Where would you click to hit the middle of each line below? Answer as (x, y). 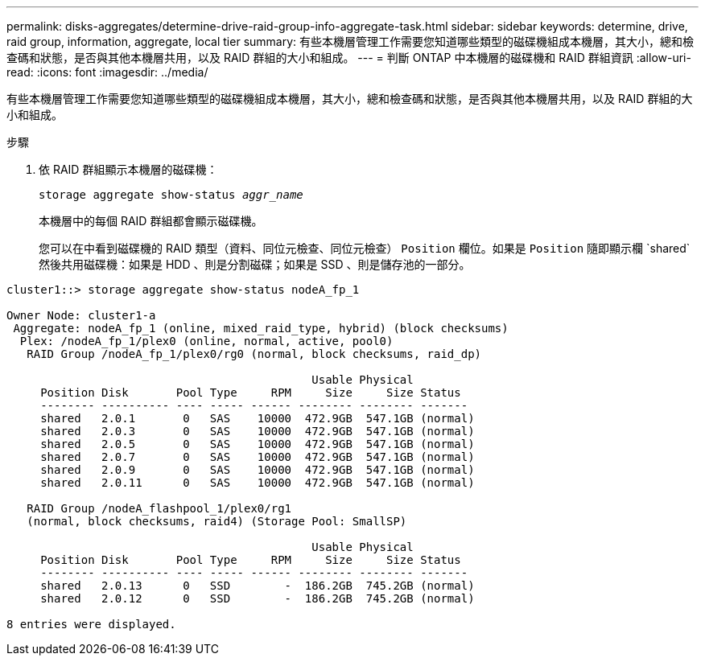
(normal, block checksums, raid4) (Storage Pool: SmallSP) (217, 521)
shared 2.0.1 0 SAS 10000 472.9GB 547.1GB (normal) (258, 418)
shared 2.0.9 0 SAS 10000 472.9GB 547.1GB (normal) (258, 470)
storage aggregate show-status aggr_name (171, 195)
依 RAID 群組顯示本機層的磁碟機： (128, 169)
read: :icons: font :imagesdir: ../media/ (107, 72)
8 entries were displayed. (91, 624)
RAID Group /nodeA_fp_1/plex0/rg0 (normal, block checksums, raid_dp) (254, 354)
